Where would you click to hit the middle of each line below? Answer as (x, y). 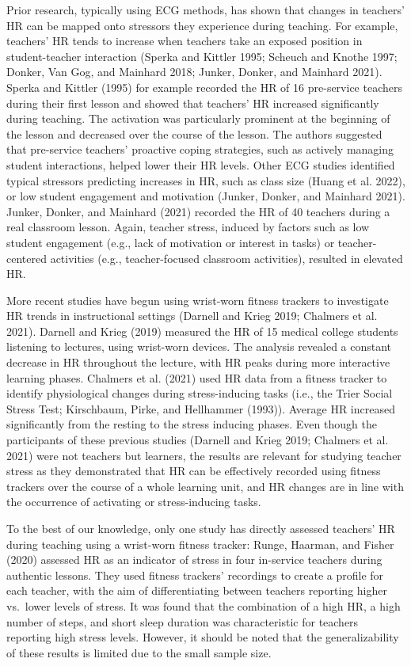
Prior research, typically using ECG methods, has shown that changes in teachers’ (205, 10)
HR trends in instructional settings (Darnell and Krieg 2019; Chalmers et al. (192, 316)
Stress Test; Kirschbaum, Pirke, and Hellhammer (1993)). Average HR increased (201, 408)
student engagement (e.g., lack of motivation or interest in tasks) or (171, 242)
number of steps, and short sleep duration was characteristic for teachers (183, 621)
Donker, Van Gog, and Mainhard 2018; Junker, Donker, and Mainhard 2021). (194, 72)
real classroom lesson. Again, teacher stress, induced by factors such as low (188, 227)
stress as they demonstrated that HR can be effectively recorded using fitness (194, 471)
